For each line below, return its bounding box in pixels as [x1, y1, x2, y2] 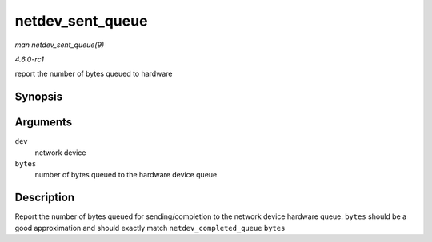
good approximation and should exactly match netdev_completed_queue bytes [14, 223, 286, 232]
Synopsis [14, 90, 63, 104]
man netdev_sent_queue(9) [14, 40, 105, 50]
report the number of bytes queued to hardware [14, 69, 173, 79]
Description [14, 191, 75, 204]
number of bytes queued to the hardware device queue [34, 170, 218, 180]
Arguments [14, 116, 73, 129]
